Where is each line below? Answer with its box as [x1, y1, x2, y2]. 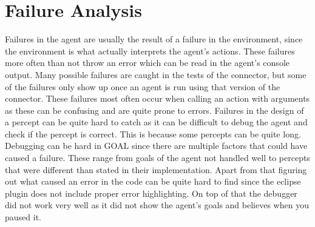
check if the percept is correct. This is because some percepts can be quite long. [5, 127, 301, 140]
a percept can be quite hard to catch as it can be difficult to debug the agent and [5, 116, 308, 128]
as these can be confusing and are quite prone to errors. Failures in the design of [5, 104, 304, 116]
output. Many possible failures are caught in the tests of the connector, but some [5, 68, 307, 81]
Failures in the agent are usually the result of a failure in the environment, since [5, 33, 303, 45]
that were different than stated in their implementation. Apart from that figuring [5, 163, 307, 176]
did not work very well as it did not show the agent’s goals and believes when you [5, 199, 309, 211]
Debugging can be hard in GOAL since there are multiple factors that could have [5, 139, 308, 152]
